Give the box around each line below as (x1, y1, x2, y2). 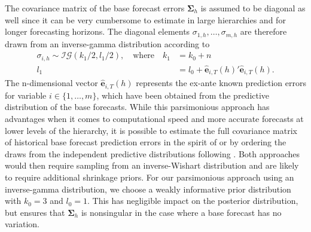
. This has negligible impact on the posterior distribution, (87, 194, 298, 207)
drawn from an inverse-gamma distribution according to (5, 37, 210, 50)
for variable (5, 88, 47, 101)
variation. (5, 218, 40, 230)
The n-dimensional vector (5, 77, 98, 89)
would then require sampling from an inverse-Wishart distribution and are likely (5, 159, 299, 172)
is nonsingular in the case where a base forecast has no (81, 206, 282, 218)
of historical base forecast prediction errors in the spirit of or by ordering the (5, 136, 286, 148)
